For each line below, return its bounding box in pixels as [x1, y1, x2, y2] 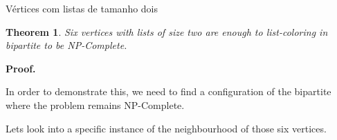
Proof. [6, 61, 36, 75]
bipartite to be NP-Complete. [6, 38, 127, 52]
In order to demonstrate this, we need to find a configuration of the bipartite [6, 84, 331, 99]
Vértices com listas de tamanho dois [6, 1, 158, 15]
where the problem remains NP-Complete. [6, 97, 185, 112]
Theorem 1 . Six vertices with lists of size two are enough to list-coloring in [6, 24, 328, 39]
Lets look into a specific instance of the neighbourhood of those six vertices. [6, 121, 327, 135]
